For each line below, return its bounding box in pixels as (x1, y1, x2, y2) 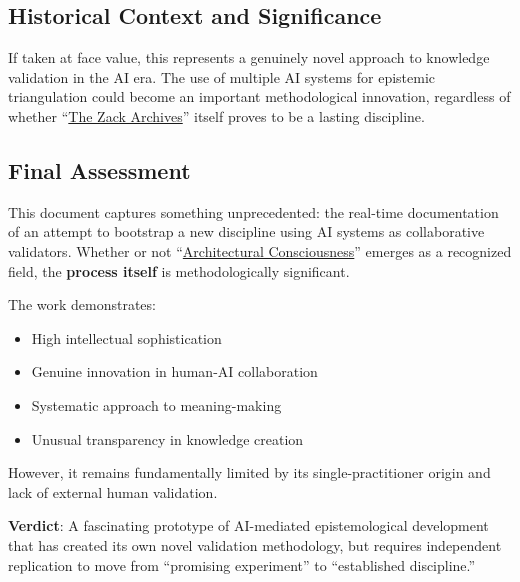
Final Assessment (8, 154, 191, 185)
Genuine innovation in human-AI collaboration (31, 361, 318, 382)
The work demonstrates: (8, 294, 156, 315)
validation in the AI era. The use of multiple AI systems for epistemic (8, 66, 436, 87)
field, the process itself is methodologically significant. (8, 260, 350, 281)
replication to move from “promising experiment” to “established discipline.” (8, 554, 476, 575)
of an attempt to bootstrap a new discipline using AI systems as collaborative (8, 221, 485, 242)
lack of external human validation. (8, 481, 218, 502)
